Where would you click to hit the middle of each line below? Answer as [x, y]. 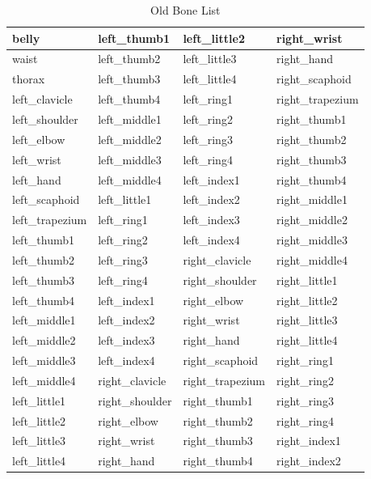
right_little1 [307, 280]
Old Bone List [185, 10]
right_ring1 [305, 360]
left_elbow [39, 139]
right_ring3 [305, 400]
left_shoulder [45, 119]
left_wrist [37, 159]
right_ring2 [305, 380]
